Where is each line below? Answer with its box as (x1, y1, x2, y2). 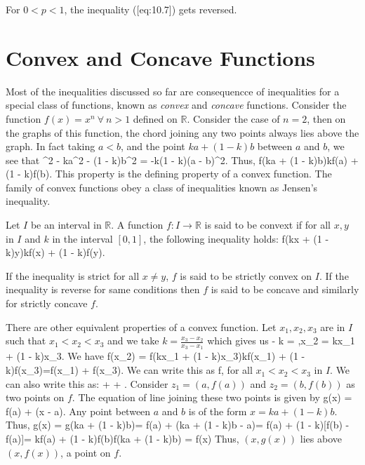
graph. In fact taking (6, 139, 95, 154)
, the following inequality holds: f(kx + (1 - (143, 231, 329, 245)
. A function (111, 217, 164, 232)
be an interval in (30, 217, 102, 232)
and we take (107, 333, 159, 348)
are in (320, 319, 345, 334)
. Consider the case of (187, 111, 280, 126)
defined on (133, 111, 178, 126)
